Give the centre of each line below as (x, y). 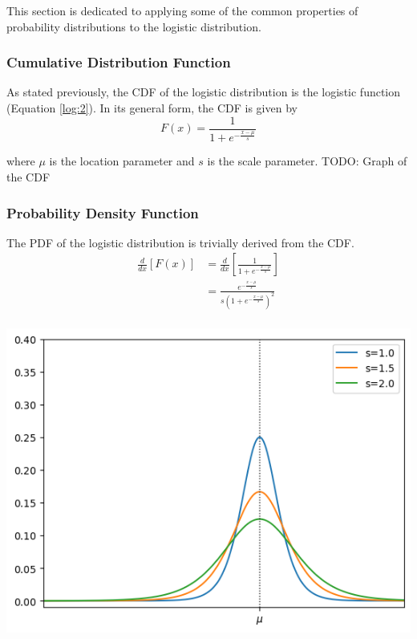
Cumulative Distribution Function (119, 62)
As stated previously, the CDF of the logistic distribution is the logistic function (204, 92)
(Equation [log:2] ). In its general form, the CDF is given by (152, 108)
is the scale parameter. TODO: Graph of (307, 161)
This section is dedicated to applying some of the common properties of (182, 10)
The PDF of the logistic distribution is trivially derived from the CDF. (180, 242)
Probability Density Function (103, 212)
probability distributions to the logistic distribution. (134, 26)
